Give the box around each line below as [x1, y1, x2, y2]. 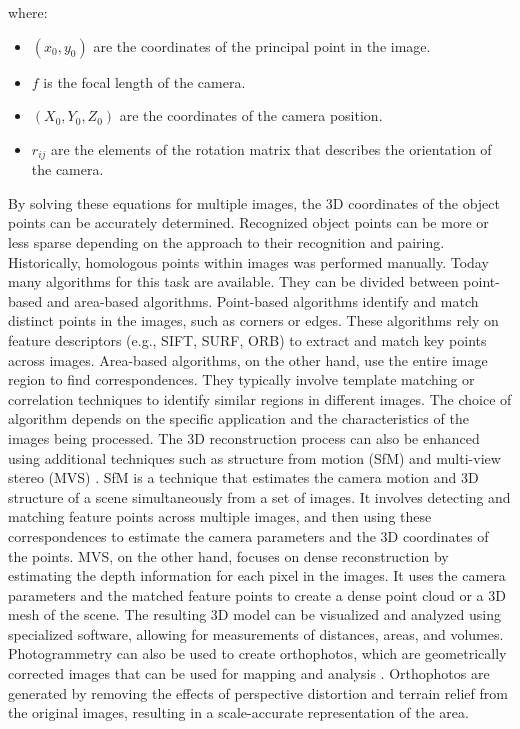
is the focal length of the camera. [43, 71, 246, 92]
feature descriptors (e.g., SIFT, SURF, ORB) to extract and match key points [8, 329, 487, 350]
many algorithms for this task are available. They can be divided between [8, 271, 459, 292]
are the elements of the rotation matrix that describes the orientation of [51, 138, 492, 159]
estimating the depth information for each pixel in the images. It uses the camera [8, 565, 506, 586]
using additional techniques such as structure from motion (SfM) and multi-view [8, 447, 501, 468]
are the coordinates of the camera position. [119, 105, 383, 126]
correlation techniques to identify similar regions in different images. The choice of [8, 388, 512, 409]
